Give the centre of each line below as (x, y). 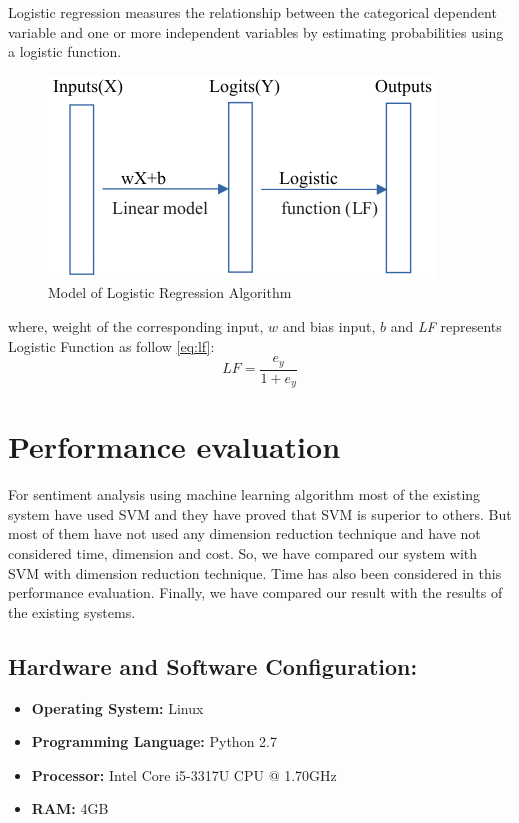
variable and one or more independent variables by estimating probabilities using (256, 31)
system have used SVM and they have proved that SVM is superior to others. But (260, 513)
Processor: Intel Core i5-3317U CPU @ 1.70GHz (184, 774)
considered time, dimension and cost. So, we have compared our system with (243, 553)
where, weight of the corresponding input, (136, 325)
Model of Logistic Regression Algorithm (170, 292)
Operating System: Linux (117, 707)
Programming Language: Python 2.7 (154, 741)
